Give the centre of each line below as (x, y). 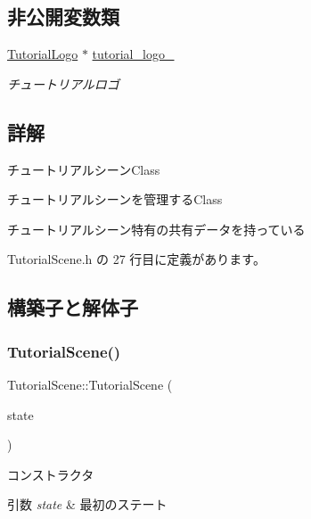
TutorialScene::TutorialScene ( (90, 384)
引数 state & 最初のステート (87, 504)
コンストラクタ (51, 474)
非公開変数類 (63, 16)
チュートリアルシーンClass (84, 169)
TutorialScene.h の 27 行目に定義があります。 (136, 259)
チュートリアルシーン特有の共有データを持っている (156, 229)
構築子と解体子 (73, 307)
